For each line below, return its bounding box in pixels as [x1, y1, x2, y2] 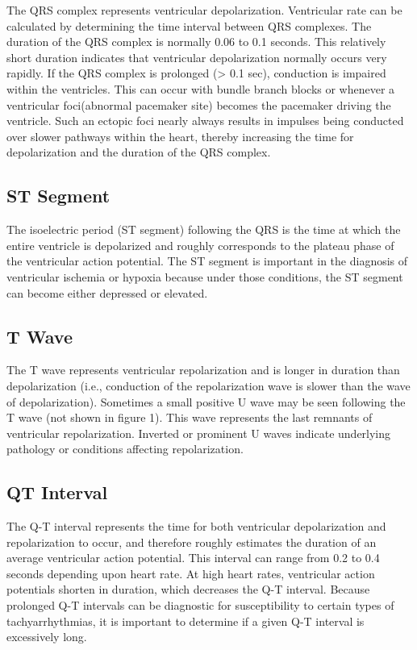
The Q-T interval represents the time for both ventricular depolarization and [6, 518, 386, 535]
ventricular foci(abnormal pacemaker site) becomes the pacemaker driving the [6, 96, 391, 113]
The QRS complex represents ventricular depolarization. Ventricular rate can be [6, 2, 402, 18]
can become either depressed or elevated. [6, 284, 208, 301]
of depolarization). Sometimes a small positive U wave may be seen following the [6, 393, 406, 410]
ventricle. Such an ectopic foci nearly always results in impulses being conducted [6, 112, 404, 129]
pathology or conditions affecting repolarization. [6, 440, 244, 457]
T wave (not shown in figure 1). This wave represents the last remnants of [6, 409, 373, 426]
